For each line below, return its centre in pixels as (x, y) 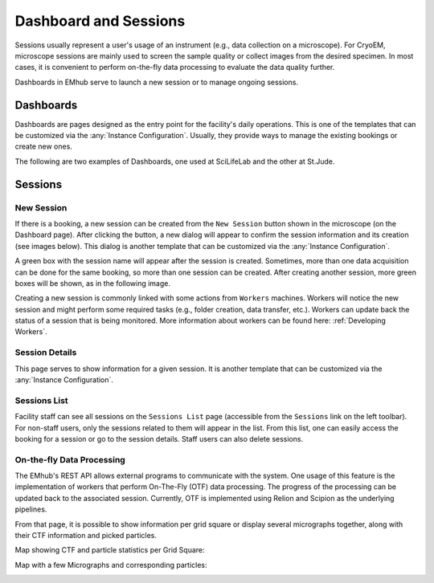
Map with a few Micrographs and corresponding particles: (111, 565)
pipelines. (31, 509)
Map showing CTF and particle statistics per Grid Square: (110, 550)
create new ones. (43, 147)
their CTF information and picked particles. (86, 536)
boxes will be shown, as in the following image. (92, 283)
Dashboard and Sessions (100, 21)
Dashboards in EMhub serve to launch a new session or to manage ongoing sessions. (157, 82)
